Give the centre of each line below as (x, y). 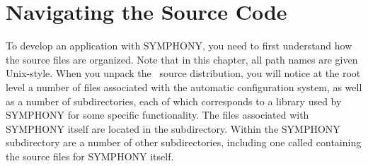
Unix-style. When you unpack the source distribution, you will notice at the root (183, 73)
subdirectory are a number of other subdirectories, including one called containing (184, 142)
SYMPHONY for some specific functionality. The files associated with (157, 115)
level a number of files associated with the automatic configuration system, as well (184, 87)
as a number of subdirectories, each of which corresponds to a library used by (174, 101)
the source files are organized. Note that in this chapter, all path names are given (182, 59)
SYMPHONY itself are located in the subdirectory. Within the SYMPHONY (173, 128)
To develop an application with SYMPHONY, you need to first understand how (179, 46)
